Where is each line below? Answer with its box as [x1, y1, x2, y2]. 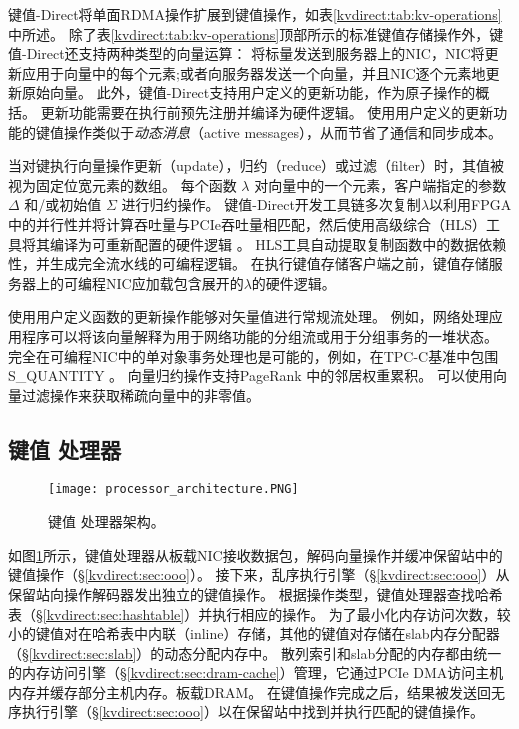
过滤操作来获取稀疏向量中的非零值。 [21, 384, 260, 405]
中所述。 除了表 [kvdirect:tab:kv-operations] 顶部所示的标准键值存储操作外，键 [8, 23, 504, 44]
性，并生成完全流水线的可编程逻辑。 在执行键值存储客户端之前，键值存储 [8, 253, 489, 274]
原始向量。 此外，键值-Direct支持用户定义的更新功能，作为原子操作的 [21, 82, 476, 103]
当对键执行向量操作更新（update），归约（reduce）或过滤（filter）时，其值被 [8, 155, 504, 176]
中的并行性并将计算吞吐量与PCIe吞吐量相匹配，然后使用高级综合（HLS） [8, 213, 486, 234]
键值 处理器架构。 [48, 511, 165, 532]
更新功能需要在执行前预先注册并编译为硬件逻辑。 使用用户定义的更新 [40, 101, 494, 122]
